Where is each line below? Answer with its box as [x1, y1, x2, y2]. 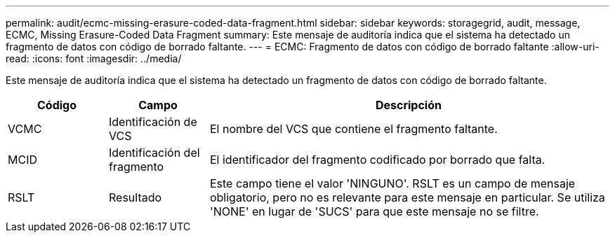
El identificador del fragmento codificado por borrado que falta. [209, 153, 545, 167]
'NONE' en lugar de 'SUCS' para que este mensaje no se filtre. [209, 204, 539, 218]
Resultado [108, 190, 162, 204]
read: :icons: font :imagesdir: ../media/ [6, 52, 182, 64]
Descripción [375, 98, 442, 112]
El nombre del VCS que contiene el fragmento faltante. [209, 122, 498, 136]
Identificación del [108, 146, 200, 160]
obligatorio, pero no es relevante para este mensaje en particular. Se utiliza [209, 190, 605, 204]
